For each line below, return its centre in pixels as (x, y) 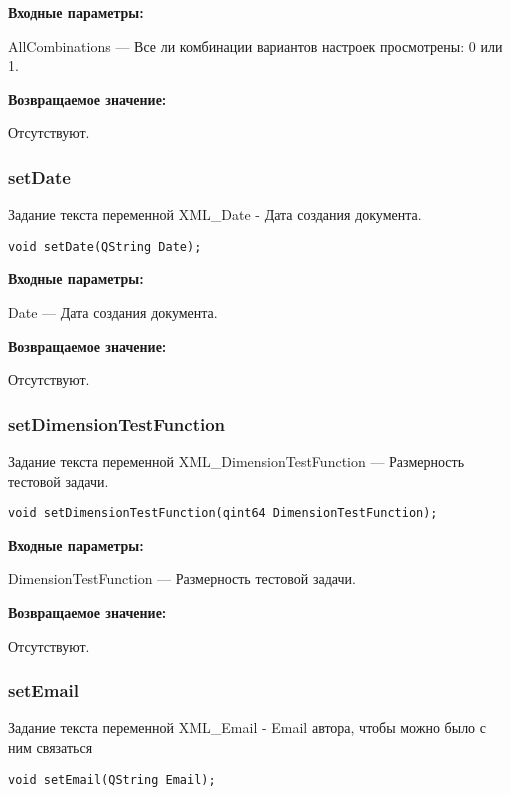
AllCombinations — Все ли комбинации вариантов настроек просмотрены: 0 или (255, 45)
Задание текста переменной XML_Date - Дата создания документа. (215, 214)
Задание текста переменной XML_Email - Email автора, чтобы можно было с (247, 727)
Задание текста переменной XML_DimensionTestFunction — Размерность (236, 461)
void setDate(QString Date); (105, 246)
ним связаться (50, 747)
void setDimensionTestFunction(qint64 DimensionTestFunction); (223, 513)
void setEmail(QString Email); (112, 779)
